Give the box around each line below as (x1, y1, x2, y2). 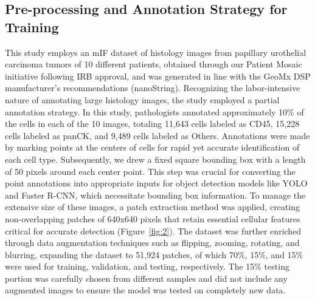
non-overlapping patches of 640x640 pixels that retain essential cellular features (5, 212, 300, 225)
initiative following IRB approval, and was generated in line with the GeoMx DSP (5, 69, 311, 82)
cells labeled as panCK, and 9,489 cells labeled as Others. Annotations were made (5, 129, 310, 141)
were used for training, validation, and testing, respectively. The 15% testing (5, 260, 289, 273)
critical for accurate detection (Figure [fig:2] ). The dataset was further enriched (5, 224, 302, 237)
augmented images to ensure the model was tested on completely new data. (5, 284, 286, 296)
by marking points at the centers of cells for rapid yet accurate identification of (5, 141, 300, 154)
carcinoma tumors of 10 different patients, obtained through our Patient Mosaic (5, 58, 302, 70)
